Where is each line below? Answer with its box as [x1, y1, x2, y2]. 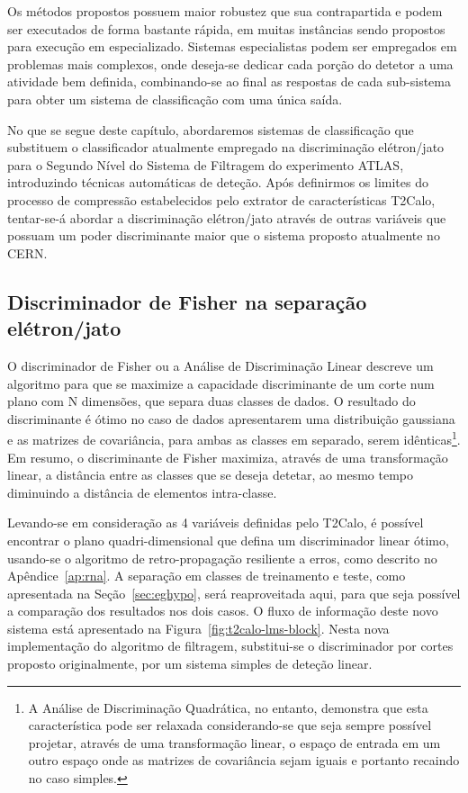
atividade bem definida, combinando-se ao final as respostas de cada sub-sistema [7, 72, 451, 91]
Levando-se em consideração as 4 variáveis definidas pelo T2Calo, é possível [7, 513, 424, 532]
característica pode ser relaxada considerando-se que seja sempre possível [28, 716, 432, 734]
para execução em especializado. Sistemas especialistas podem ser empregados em [7, 37, 457, 56]
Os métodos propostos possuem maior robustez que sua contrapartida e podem [7, 2, 443, 20]
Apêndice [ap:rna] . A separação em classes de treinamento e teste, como [7, 566, 406, 585]
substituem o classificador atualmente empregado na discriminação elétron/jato [7, 138, 445, 157]
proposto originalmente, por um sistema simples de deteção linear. [7, 654, 373, 673]
